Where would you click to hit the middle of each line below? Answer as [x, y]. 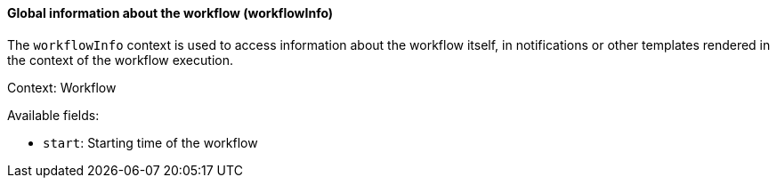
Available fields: [53, 115]
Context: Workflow [62, 87]
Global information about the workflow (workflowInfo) [170, 13]
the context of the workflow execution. [120, 60]
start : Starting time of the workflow [150, 142]
